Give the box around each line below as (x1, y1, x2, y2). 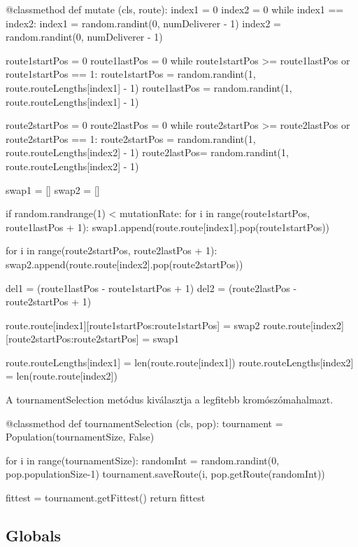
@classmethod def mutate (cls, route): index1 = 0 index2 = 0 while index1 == (6, 2, 344, 16)
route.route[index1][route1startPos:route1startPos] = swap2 (6, 317, 260, 332)
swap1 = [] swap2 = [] (6, 182, 100, 197)
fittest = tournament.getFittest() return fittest (6, 490, 206, 505)
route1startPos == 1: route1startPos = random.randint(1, (6, 67, 256, 81)
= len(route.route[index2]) (6, 368, 117, 383)
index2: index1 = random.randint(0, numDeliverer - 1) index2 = (6, 15, 281, 30)
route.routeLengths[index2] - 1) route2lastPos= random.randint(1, (6, 145, 289, 160)
